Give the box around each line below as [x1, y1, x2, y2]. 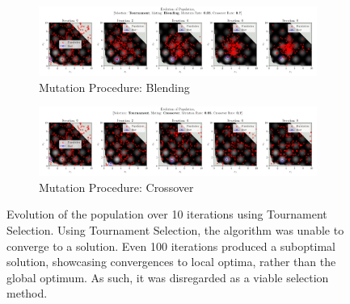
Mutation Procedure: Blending [39, 78, 190, 95]
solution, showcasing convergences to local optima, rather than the [6, 253, 336, 270]
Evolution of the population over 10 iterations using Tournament [6, 206, 327, 223]
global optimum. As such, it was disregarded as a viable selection [6, 269, 329, 285]
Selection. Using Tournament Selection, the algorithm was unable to [6, 221, 344, 238]
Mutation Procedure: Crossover [39, 178, 194, 195]
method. [6, 285, 48, 302]
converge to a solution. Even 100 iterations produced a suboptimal [6, 237, 335, 254]
